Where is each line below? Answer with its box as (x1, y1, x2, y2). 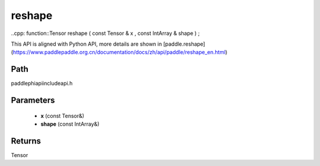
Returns (11, 136, 41, 146)
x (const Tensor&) (40, 112, 85, 119)
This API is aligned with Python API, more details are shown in (11, 40, 162, 47)
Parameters (11, 95, 55, 106)
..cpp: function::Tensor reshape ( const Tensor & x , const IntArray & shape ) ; (11, 30, 200, 37)
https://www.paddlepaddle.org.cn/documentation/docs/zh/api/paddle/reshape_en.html (12, 49, 226, 56)
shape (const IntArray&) (40, 120, 100, 127)
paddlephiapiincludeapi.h (11, 80, 73, 87)
